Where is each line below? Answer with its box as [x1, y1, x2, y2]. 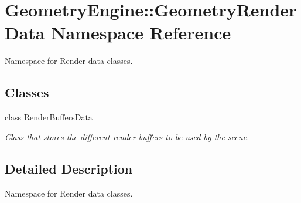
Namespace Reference [51, 21, 231, 45]
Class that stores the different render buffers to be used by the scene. [5, 130, 249, 143]
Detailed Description [5, 159, 133, 177]
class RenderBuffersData [5, 111, 93, 123]
